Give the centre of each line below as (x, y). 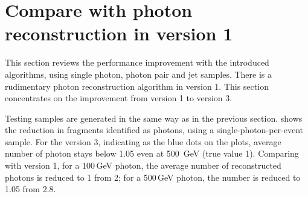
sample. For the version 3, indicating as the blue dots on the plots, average (143, 141)
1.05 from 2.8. (30, 189)
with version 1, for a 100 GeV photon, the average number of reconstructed (143, 165)
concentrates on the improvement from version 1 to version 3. (119, 98)
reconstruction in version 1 (119, 33)
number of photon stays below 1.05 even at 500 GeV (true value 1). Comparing (152, 153)
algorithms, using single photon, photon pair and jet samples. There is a (138, 74)
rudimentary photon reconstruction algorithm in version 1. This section (137, 86)
